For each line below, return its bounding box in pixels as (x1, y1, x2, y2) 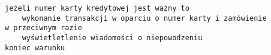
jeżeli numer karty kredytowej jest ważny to (5, 4, 189, 12)
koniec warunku (5, 43, 65, 52)
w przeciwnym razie (5, 24, 82, 33)
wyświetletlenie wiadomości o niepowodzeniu (22, 33, 203, 42)
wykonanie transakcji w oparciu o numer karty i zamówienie (22, 14, 267, 22)
